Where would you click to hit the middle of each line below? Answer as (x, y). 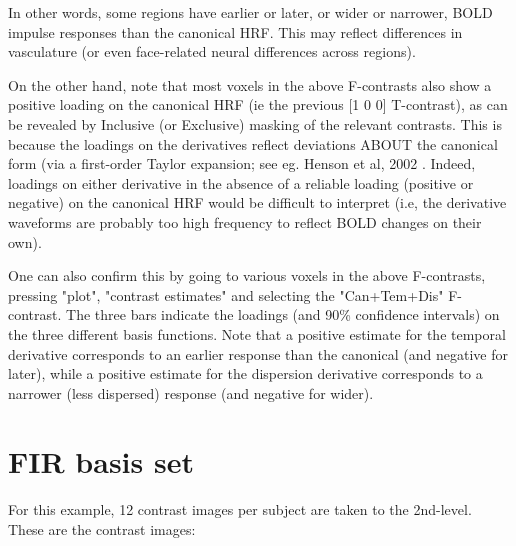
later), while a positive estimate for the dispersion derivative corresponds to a (245, 373)
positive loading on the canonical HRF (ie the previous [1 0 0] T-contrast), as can (258, 104)
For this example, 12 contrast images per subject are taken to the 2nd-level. (240, 509)
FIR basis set (101, 461)
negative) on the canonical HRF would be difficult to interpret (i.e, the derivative (257, 202)
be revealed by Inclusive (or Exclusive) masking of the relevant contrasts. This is (255, 123)
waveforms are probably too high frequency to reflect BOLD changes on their (245, 221)
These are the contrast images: (102, 529)
